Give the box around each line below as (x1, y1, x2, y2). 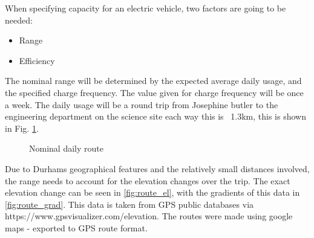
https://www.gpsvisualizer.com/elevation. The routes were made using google (5, 210, 293, 222)
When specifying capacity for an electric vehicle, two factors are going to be (5, 2, 286, 14)
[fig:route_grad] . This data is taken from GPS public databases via (5, 198, 254, 210)
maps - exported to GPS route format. (5, 221, 148, 234)
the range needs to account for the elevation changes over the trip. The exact (5, 174, 290, 187)
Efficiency (19, 54, 55, 66)
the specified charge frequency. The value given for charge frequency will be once (5, 86, 304, 98)
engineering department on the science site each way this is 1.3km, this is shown (5, 110, 306, 123)
